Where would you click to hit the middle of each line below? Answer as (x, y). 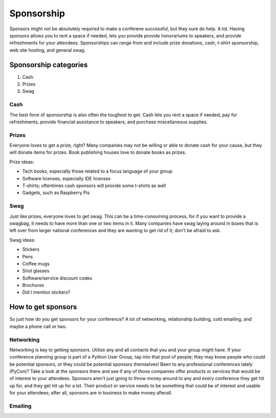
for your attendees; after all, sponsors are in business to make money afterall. (91, 393)
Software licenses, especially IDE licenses (66, 178)
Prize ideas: (22, 162)
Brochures (33, 285)
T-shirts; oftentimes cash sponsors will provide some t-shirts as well (94, 186)
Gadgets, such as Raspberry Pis (56, 193)
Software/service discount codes (57, 278)
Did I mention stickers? (46, 292)
